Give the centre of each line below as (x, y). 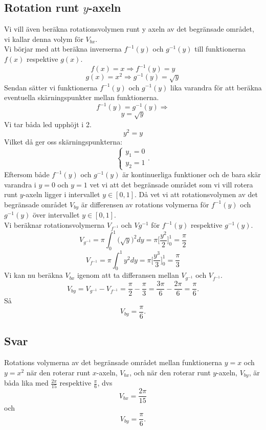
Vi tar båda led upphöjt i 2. (48, 124)
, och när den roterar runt (170, 372)
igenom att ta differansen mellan (128, 275)
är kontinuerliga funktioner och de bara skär (192, 174)
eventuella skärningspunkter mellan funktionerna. (82, 97)
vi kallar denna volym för (44, 39)
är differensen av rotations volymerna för (145, 204)
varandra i (20, 184)
